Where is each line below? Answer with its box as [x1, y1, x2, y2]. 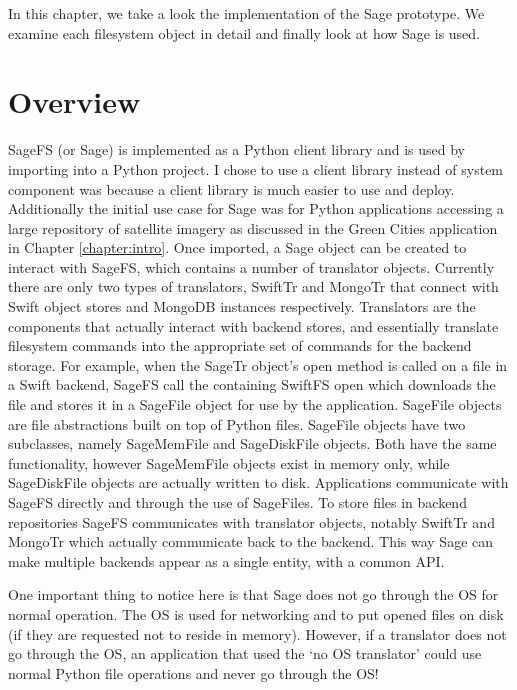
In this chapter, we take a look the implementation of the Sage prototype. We [8, 3, 485, 23]
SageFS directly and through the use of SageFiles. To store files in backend [8, 492, 467, 512]
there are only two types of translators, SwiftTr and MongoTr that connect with [8, 276, 499, 297]
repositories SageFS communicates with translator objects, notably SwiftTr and [8, 511, 495, 532]
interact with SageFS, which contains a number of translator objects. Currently [8, 256, 495, 277]
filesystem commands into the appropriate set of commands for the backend [8, 335, 472, 356]
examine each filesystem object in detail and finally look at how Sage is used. [8, 22, 481, 43]
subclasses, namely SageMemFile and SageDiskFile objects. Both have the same [8, 433, 497, 454]
